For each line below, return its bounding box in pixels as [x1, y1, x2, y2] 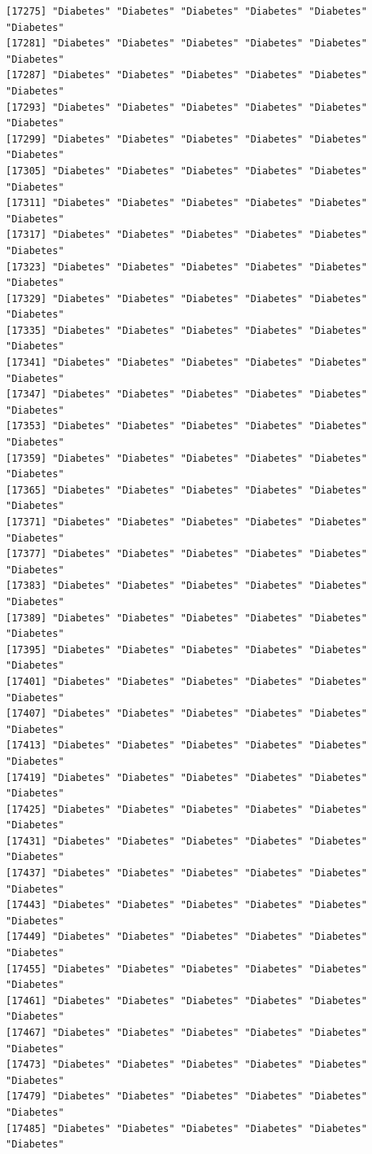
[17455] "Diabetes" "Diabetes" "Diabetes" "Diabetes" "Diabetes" [6, 963, 367, 975]
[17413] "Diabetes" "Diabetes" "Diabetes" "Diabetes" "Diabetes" [6, 739, 367, 752]
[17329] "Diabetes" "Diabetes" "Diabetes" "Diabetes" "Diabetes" [6, 292, 367, 305]
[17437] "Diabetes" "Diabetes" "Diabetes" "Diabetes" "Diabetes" [6, 867, 367, 880]
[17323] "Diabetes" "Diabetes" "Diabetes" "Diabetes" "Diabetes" [6, 261, 367, 273]
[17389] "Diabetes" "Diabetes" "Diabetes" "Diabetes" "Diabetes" [6, 612, 367, 624]
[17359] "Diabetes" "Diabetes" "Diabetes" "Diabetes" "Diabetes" [6, 452, 367, 464]
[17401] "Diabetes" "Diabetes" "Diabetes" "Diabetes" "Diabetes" [6, 675, 367, 687]
